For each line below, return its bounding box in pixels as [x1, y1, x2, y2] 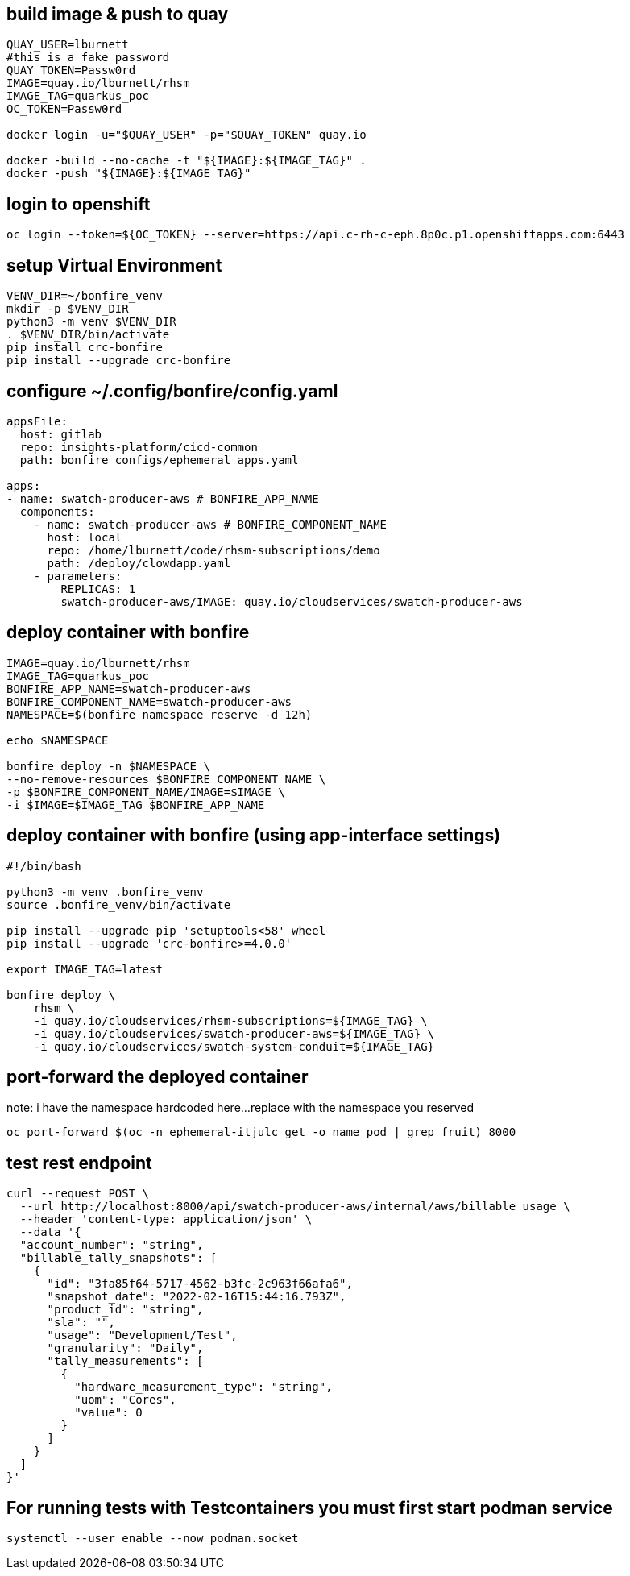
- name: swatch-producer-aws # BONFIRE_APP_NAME [6, 491, 319, 505]
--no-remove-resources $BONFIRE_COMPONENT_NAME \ [6, 772, 326, 786]
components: [19, 504, 95, 518]
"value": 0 [74, 1406, 143, 1420]
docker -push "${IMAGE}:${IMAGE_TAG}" [6, 167, 251, 180]
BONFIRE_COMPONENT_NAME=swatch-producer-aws [6, 695, 292, 708]
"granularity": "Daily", [47, 1342, 204, 1355]
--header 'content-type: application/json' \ [19, 1213, 313, 1226]
